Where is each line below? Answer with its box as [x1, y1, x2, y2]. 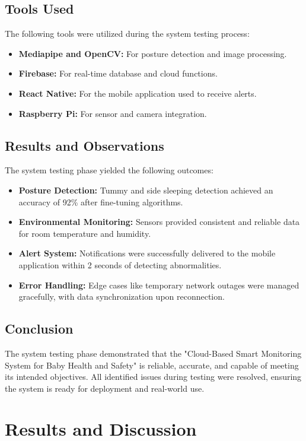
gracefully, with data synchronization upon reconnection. [18, 290, 225, 303]
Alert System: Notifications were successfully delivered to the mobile [18, 247, 276, 259]
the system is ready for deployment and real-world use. [5, 382, 205, 394]
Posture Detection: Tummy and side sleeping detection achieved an [18, 183, 273, 196]
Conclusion [5, 319, 74, 338]
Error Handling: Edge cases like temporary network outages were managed [18, 278, 299, 291]
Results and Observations [5, 136, 164, 154]
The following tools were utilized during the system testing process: [5, 27, 250, 40]
